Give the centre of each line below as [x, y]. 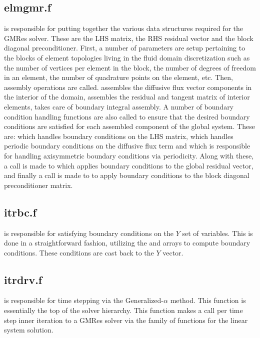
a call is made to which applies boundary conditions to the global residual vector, [129, 165]
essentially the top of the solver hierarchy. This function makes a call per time [123, 310]
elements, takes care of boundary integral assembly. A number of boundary [119, 106]
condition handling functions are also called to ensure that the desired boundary [127, 116]
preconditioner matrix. [38, 185]
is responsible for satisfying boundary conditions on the [89, 233]
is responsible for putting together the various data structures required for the [124, 28]
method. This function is [208, 300]
